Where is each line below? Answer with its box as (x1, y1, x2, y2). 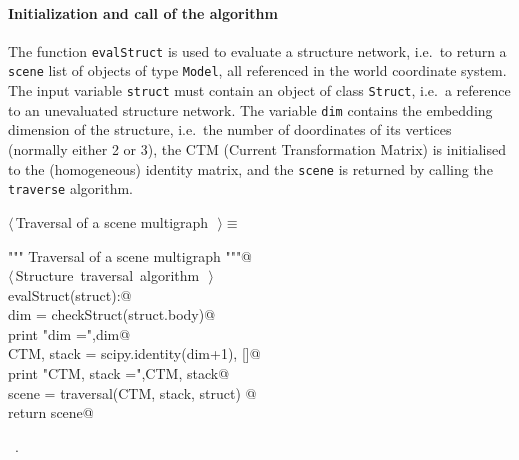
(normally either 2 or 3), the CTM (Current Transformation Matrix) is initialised (8, 139, 506, 160)
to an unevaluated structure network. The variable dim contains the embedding (8, 99, 493, 120)
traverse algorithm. (8, 178, 133, 199)
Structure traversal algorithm (15, 265, 200, 286)
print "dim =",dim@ (8, 323, 131, 344)
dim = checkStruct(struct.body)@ (8, 304, 216, 325)
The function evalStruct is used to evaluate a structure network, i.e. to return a (8, 40, 507, 61)
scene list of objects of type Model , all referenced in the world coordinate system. (8, 60, 507, 81)
